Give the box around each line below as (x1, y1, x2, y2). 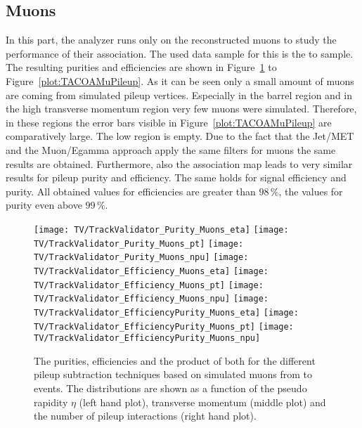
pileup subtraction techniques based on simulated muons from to (34, 367, 312, 382)
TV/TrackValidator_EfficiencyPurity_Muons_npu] (34, 333, 261, 344)
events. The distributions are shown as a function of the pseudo (34, 381, 307, 396)
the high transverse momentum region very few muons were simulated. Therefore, (6, 101, 357, 116)
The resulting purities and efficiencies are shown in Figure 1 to (6, 60, 277, 74)
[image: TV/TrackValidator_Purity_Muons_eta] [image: (34, 224, 289, 235)
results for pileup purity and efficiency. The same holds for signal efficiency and (6, 170, 347, 185)
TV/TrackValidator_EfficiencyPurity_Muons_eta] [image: (34, 307, 299, 318)
